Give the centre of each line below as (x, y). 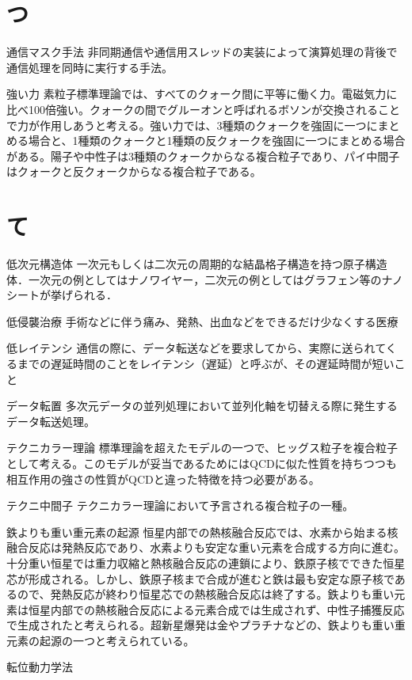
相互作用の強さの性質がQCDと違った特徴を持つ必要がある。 (163, 479)
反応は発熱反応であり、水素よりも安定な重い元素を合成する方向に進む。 (217, 547)
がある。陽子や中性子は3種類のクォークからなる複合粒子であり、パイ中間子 (203, 156)
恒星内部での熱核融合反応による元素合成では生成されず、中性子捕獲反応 (216, 609)
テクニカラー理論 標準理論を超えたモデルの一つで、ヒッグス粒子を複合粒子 (202, 448)
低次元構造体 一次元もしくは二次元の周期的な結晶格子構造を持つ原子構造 (197, 264)
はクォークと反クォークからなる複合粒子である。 (134, 171)
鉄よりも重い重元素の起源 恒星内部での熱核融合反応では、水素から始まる (197, 532)
